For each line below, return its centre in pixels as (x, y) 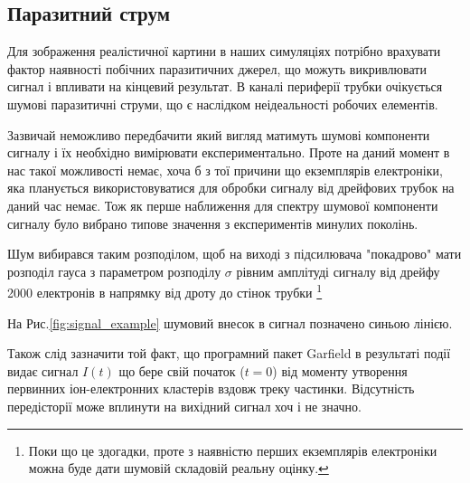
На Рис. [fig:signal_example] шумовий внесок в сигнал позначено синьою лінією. (230, 322)
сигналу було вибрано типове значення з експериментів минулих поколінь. (213, 223)
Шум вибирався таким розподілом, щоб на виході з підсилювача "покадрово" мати (235, 254)
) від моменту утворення (340, 370)
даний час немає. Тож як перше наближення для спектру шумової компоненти (223, 205)
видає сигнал (43, 370)
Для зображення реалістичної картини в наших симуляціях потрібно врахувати (224, 51)
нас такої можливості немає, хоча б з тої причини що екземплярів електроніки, (225, 170)
